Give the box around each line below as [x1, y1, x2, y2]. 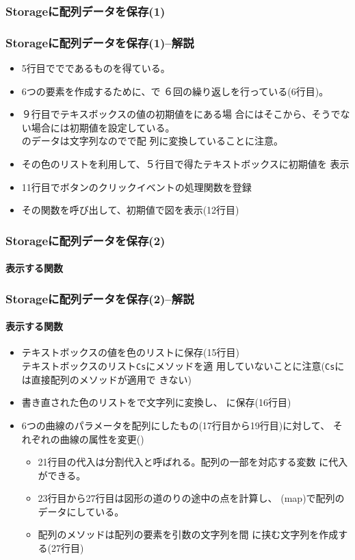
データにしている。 [38, 504, 124, 518]
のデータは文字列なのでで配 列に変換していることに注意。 [21, 133, 284, 148]
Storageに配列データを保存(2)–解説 [5, 290, 194, 307]
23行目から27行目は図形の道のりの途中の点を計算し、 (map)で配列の [38, 491, 345, 505]
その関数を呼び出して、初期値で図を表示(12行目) [21, 203, 239, 217]
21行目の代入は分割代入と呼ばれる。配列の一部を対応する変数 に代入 [38, 455, 348, 469]
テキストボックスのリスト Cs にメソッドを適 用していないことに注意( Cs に [21, 359, 345, 373]
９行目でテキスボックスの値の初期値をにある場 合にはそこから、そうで [21, 107, 341, 121]
